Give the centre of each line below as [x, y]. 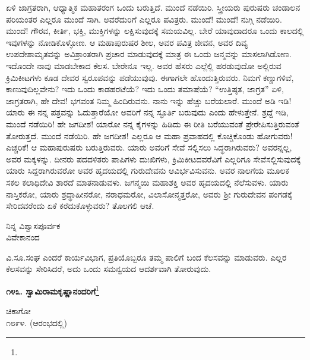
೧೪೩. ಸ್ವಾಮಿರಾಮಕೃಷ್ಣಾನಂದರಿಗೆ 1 [53, 290]
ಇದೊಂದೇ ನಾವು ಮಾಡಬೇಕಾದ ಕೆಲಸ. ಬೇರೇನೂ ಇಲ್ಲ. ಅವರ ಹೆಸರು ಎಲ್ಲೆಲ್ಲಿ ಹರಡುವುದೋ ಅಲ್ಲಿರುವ [144, 65]
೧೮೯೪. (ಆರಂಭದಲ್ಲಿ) [37, 322]
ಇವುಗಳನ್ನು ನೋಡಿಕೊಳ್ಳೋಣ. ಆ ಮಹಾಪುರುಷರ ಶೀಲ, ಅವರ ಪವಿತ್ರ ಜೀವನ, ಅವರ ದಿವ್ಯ [127, 42]
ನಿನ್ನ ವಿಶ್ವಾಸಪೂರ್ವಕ [33, 225]
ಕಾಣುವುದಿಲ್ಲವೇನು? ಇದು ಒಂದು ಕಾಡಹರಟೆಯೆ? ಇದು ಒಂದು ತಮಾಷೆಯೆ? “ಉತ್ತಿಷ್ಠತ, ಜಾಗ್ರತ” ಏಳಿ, [145, 89]
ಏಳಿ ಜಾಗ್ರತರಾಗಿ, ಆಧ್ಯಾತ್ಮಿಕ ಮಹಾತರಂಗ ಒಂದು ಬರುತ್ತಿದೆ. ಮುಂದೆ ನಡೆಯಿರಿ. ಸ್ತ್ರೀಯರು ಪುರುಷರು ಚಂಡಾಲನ [153, 7]
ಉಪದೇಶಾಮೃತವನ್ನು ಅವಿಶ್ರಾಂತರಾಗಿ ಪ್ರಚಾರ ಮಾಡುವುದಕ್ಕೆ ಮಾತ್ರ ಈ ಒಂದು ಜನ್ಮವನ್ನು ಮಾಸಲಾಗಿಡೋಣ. [149, 54]
